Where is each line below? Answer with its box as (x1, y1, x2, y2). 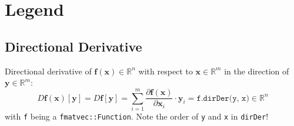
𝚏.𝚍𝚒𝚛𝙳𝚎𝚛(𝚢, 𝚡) (196, 94, 249, 103)
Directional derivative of (5, 64, 92, 77)
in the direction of (224, 64, 289, 77)
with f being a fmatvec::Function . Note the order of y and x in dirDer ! (5, 110, 269, 122)
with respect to (138, 64, 193, 77)
